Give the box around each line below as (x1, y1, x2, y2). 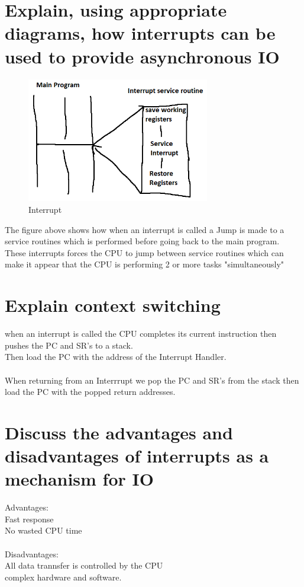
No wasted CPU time (5, 524, 82, 537)
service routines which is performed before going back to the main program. (5, 235, 280, 247)
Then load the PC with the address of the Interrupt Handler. (5, 350, 227, 363)
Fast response (5, 512, 54, 525)
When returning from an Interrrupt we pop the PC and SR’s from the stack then (5, 374, 299, 386)
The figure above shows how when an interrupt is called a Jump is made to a (5, 223, 284, 235)
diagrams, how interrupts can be (5, 21, 276, 45)
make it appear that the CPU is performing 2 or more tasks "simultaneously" (5, 258, 284, 270)
